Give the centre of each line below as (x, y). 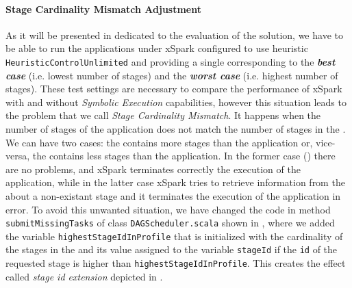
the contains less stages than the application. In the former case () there (184, 156)
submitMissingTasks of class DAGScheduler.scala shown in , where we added (170, 223)
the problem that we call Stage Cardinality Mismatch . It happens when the (163, 115)
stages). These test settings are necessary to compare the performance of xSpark (174, 89)
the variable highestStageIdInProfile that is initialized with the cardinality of (174, 236)
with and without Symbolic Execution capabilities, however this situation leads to (176, 102)
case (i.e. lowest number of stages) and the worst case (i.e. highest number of (172, 75)
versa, (18, 156)
